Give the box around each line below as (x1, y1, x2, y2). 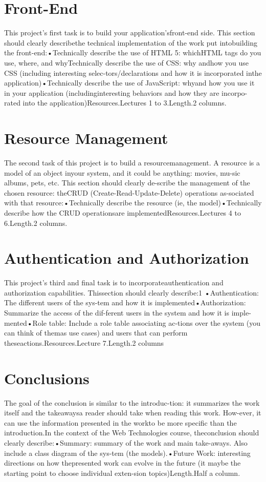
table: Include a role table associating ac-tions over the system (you (49, 317, 261, 328)
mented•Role (4, 317, 47, 328)
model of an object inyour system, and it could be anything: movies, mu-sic (4, 167, 240, 178)
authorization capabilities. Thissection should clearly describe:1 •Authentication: (4, 287, 259, 298)
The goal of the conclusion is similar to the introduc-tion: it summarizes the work (4, 397, 260, 408)
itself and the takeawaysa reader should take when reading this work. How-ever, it (4, 407, 261, 418)
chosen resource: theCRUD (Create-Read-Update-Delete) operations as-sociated (4, 187, 254, 198)
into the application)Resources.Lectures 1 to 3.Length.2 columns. (23, 97, 227, 108)
